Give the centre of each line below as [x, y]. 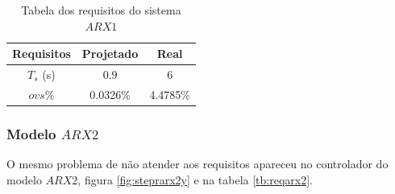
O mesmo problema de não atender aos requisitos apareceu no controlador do [197, 164]
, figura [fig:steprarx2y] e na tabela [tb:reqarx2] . [195, 179]
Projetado [110, 54]
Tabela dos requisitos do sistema [101, 10]
